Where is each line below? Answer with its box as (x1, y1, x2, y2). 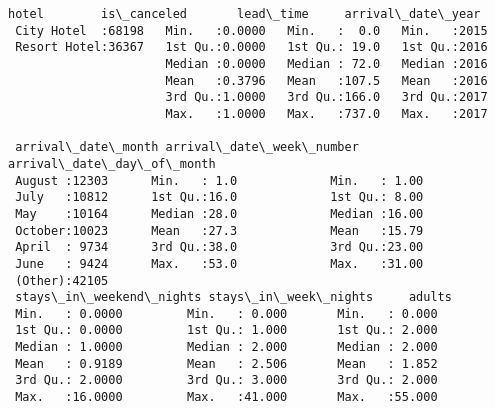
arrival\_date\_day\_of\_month (8, 156, 216, 171)
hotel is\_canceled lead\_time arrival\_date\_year (8, 7, 481, 21)
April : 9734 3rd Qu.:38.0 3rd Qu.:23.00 (15, 240, 424, 255)
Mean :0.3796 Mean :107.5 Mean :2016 (165, 73, 488, 88)
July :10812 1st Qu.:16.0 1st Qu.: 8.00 (15, 190, 424, 205)
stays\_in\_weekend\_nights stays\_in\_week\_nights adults (15, 290, 452, 305)
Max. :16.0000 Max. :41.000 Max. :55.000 (15, 390, 438, 405)
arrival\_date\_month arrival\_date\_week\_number (15, 140, 359, 155)
